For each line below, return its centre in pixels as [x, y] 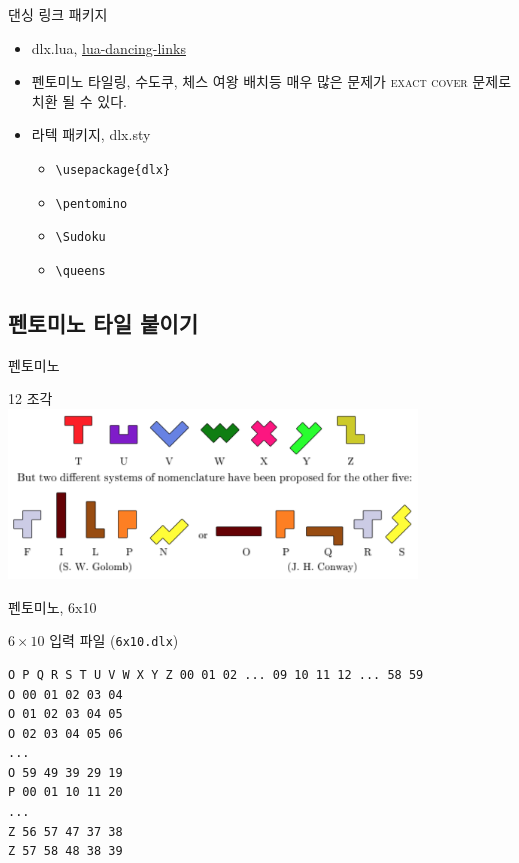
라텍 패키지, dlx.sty [91, 134]
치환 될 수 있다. [79, 100]
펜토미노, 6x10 [52, 606]
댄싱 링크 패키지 [58, 14]
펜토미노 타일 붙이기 [103, 322]
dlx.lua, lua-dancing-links [108, 47]
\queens [80, 270]
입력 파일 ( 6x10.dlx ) [114, 640]
